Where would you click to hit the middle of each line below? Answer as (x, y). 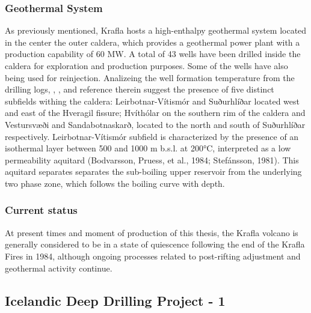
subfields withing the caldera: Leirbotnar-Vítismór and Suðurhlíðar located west (152, 101)
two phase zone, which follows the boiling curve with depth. (115, 183)
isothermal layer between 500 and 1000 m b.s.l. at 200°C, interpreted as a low (148, 148)
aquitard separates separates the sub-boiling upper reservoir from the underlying (153, 172)
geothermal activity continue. (59, 268)
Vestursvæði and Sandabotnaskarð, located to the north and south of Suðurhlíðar (155, 124)
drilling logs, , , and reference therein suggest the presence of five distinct (140, 89)
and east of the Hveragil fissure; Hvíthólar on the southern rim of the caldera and (155, 113)
